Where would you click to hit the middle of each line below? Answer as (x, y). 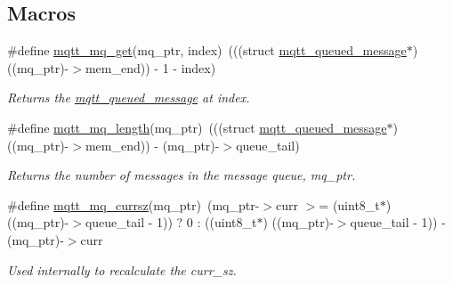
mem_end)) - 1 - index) (150, 67)
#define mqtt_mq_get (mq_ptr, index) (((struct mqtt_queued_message (207, 50)
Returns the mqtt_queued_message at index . (129, 98)
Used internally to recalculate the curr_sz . (122, 269)
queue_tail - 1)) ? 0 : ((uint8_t (171, 222)
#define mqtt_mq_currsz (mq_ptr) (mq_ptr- (133, 204)
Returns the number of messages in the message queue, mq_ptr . (182, 175)
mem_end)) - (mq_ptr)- (152, 145)
